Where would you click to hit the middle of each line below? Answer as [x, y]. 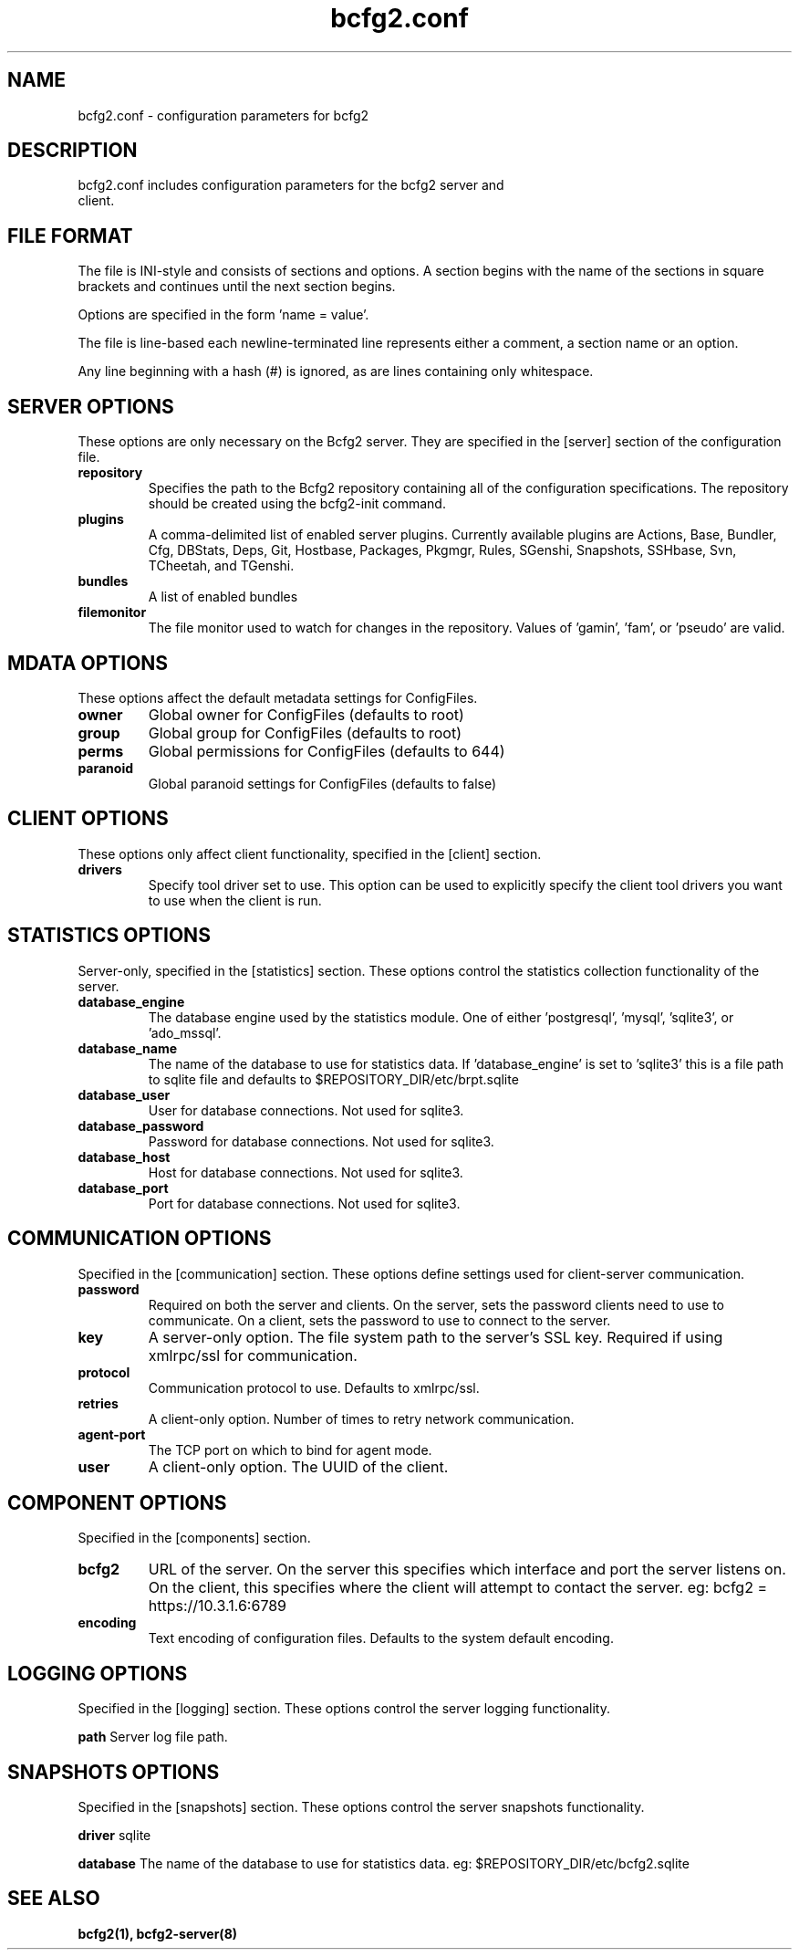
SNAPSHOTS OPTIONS [114, 1772]
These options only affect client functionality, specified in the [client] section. [310, 853]
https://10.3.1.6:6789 [218, 1606]
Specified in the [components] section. [194, 1538]
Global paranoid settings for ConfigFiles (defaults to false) [322, 783]
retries [98, 1403]
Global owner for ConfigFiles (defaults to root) [306, 714]
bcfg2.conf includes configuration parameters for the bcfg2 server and [291, 185]
